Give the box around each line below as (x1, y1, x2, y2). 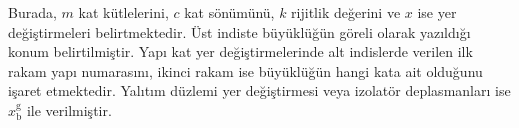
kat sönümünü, (184, 2, 275, 22)
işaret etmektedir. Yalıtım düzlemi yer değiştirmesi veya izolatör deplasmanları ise (8, 80, 511, 101)
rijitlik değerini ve (291, 2, 401, 22)
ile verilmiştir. (26, 99, 112, 120)
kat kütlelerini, (78, 2, 169, 22)
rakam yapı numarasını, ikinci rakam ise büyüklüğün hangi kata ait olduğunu (8, 60, 483, 81)
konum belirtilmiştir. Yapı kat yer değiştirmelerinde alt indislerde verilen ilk (8, 41, 473, 62)
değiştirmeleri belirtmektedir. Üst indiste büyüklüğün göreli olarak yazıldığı (8, 21, 471, 42)
